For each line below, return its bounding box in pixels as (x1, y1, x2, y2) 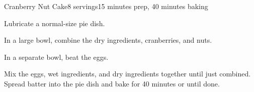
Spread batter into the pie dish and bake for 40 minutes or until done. (4, 78, 220, 88)
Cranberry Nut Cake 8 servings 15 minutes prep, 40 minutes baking (4, 1, 208, 11)
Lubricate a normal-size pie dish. (4, 18, 105, 28)
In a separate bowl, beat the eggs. (4, 51, 109, 62)
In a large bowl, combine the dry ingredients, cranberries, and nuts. (4, 35, 212, 45)
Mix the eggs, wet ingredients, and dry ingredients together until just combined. (4, 68, 251, 79)
